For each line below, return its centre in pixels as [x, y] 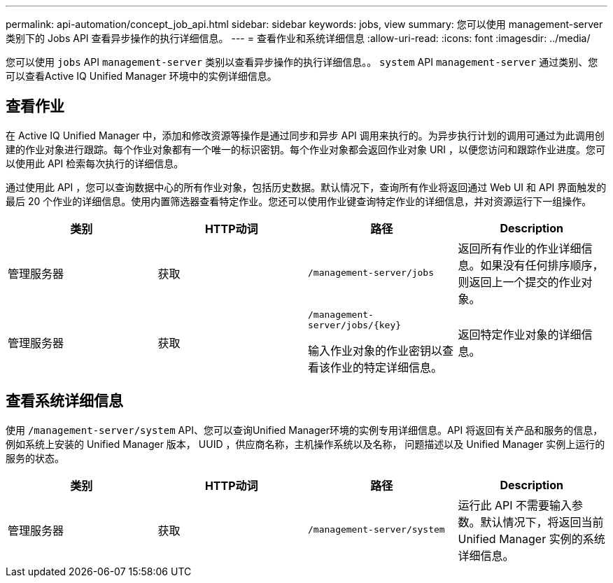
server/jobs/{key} [355, 325]
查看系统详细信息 [64, 401]
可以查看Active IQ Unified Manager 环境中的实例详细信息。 [141, 76]
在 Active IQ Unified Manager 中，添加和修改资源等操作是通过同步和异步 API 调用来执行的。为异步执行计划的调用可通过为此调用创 [305, 135]
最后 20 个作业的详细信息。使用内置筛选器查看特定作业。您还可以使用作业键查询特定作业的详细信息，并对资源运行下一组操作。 [299, 201]
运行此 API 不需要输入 [515, 505]
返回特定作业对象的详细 [520, 334]
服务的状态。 [35, 458]
